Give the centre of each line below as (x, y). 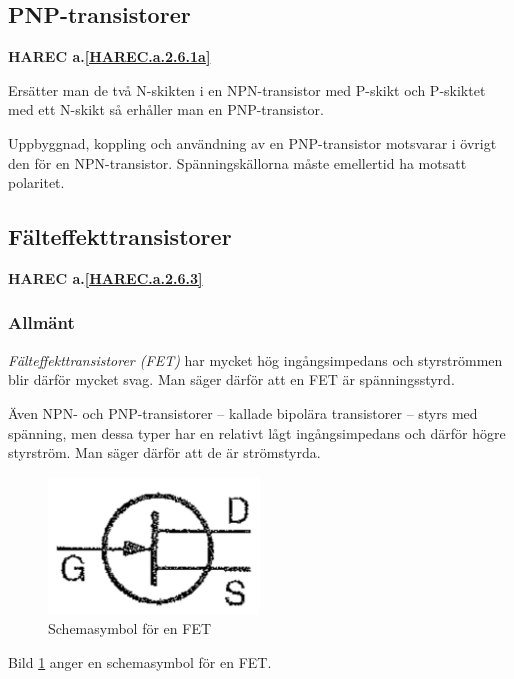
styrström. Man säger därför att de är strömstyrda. (164, 452)
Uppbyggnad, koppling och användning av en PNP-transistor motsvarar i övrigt (252, 142)
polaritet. (36, 182)
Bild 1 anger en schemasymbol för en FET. (140, 661)
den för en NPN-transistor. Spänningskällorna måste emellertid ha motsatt (237, 162)
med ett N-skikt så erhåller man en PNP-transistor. (166, 109)
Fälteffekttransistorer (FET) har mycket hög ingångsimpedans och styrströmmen (255, 359)
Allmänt (41, 322)
